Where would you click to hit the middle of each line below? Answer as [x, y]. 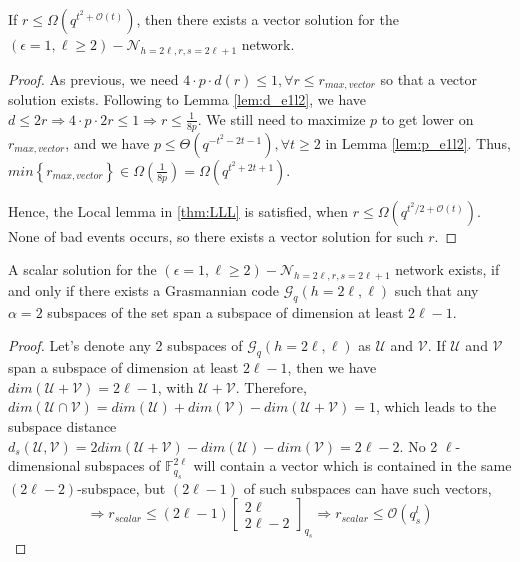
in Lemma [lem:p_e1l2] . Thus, [418, 142]
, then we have [332, 367]
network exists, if [447, 269]
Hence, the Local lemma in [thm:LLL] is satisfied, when [178, 210]
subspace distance [62, 426]
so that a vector [429, 78]
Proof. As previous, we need [93, 78]
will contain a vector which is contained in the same [352, 465]
